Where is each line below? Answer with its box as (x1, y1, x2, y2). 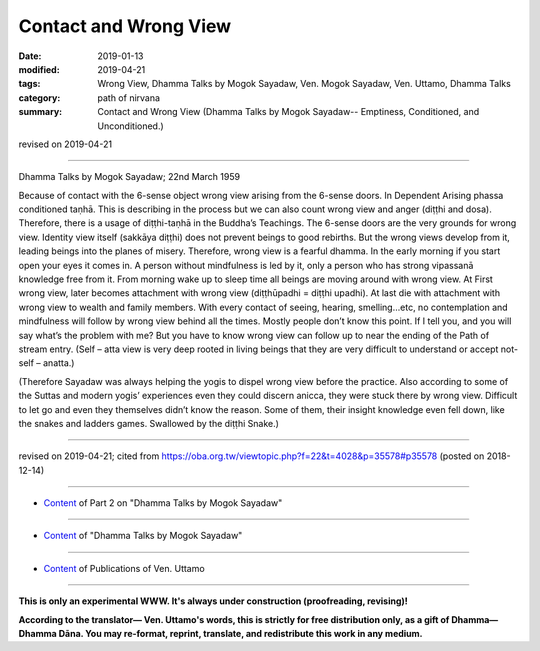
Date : (18, 50, 42, 62)
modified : (18, 63, 60, 75)
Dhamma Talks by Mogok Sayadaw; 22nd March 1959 (18, 171, 240, 183)
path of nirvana (97, 91, 160, 104)
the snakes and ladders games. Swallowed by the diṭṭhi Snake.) (18, 417, 280, 429)
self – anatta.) (18, 357, 75, 369)
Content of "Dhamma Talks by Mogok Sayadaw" (43, 530, 243, 542)
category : (18, 91, 61, 104)
